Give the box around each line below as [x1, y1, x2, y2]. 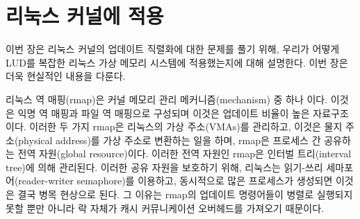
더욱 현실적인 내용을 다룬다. [6, 69, 126, 83]
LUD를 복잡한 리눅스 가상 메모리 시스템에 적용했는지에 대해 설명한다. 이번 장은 [6, 55, 348, 69]
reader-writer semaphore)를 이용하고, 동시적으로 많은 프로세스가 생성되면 [18, 173, 333, 188]
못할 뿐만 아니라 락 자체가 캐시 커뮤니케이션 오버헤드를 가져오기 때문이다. [6, 200, 325, 215]
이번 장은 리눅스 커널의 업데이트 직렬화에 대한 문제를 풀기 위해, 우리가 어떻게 [6, 42, 340, 56]
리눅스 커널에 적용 [6, 1, 164, 30]
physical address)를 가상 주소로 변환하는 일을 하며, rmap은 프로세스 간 [18, 132, 321, 147]
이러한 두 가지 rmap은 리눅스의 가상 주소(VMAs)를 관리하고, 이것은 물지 [29, 119, 343, 134]
